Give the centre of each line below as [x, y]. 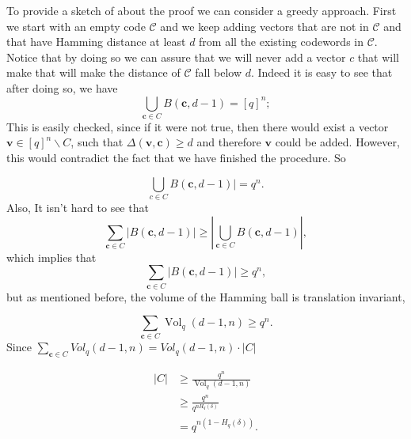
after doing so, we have [62, 87]
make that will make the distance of [93, 72]
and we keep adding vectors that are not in [264, 26]
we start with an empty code [76, 26]
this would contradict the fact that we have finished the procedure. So [176, 158]
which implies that [51, 257]
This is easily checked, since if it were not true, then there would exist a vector [198, 126]
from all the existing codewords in [281, 42]
